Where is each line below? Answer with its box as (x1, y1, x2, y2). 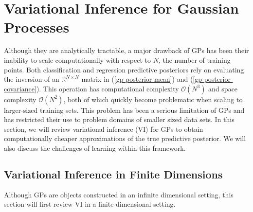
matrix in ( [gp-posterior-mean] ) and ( (81, 74, 193, 84)
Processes (4, 17, 70, 37)
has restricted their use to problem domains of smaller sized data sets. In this (4, 114, 235, 124)
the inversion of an (4, 74, 59, 84)
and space (208, 83, 238, 93)
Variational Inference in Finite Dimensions (4, 167, 223, 182)
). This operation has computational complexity (36, 83, 179, 93)
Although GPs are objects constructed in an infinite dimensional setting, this (4, 189, 234, 199)
